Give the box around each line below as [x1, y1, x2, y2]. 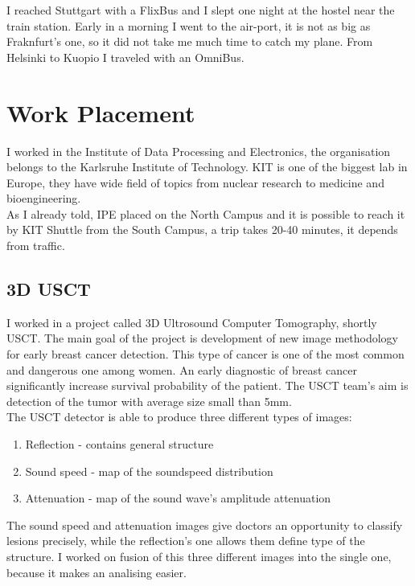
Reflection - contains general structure [25, 436, 214, 453]
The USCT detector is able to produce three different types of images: [6, 408, 352, 425]
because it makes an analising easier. [6, 563, 187, 580]
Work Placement [6, 96, 195, 129]
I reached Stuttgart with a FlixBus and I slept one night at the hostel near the [6, 2, 395, 18]
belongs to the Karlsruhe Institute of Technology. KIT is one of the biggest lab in [6, 158, 408, 175]
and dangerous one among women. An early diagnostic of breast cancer [6, 361, 357, 378]
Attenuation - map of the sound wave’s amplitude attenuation [25, 490, 331, 506]
